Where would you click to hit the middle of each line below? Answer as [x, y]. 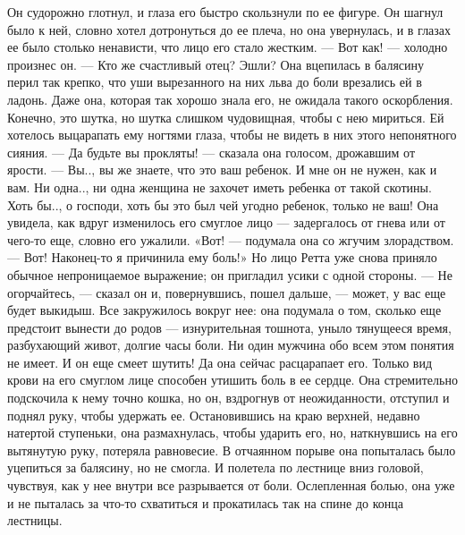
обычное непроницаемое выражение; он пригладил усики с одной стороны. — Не [230, 274]
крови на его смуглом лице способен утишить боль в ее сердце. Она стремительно [232, 380]
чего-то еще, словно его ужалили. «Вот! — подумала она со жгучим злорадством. [231, 239]
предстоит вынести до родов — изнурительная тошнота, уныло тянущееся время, [229, 327]
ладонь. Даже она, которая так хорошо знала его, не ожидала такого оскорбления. [230, 99]
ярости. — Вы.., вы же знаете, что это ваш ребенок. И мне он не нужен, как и [222, 170]
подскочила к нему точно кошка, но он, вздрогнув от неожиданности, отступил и [228, 398]
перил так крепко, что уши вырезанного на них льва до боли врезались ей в [215, 82]
